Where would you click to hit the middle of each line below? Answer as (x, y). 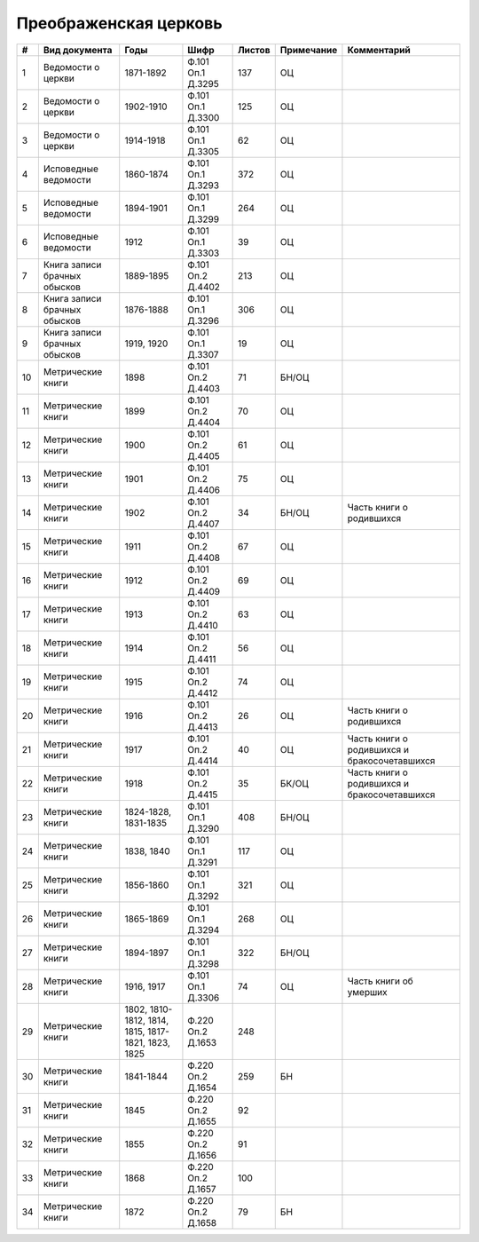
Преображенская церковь (119, 23)
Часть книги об (381, 981)
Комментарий (379, 50)
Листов (254, 50)
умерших (367, 992)
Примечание (309, 50)
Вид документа (78, 50)
